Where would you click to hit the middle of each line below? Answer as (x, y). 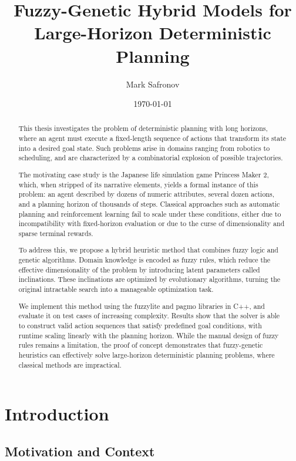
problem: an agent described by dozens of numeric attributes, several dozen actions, (146, 194)
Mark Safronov (153, 84)
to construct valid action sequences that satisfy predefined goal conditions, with (140, 325)
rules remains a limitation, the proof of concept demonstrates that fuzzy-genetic (141, 345)
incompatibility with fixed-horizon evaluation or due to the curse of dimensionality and (152, 223)
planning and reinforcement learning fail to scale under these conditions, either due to (150, 213)
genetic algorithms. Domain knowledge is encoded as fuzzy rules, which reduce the (144, 260)
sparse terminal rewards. (56, 233)
